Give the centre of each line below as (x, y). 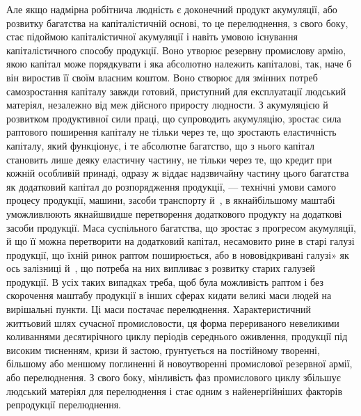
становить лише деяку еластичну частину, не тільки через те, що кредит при (169, 159)
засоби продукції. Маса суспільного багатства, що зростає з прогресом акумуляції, (181, 227)
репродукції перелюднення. (64, 405)
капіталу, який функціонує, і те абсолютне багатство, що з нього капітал (160, 145)
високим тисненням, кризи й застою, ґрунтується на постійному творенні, (163, 350)
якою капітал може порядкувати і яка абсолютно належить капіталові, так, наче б (179, 64)
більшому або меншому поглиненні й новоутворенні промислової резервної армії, (179, 363)
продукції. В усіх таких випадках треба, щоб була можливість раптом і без (165, 281)
